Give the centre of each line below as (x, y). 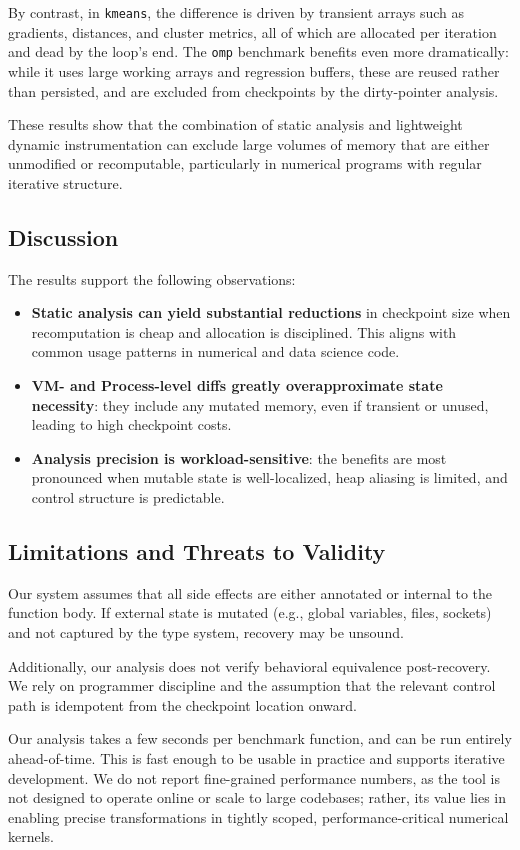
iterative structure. (65, 182)
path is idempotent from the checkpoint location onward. (183, 704)
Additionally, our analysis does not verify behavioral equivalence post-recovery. (249, 665)
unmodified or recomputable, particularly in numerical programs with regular (245, 163)
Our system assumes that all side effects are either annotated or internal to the (250, 592)
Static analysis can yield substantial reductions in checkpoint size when (271, 312)
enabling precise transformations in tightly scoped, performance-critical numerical (258, 816)
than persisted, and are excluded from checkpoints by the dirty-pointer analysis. (253, 90)
